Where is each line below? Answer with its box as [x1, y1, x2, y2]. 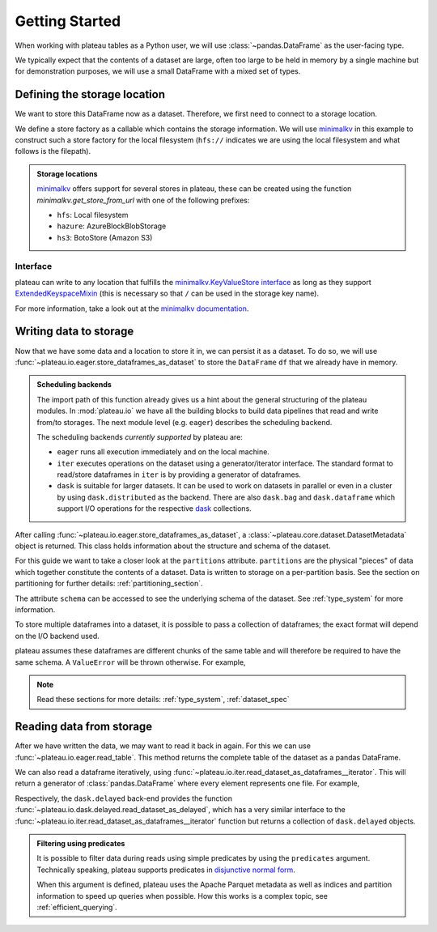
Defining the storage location [15, 87, 166, 101]
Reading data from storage [15, 720, 153, 734]
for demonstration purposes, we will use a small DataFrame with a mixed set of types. [15, 66, 301, 76]
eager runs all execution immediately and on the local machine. [57, 447, 270, 457]
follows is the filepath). [15, 147, 91, 156]
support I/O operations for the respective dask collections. [57, 504, 252, 513]
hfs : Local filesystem [57, 210, 129, 219]
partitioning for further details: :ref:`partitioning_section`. [15, 579, 203, 589]
